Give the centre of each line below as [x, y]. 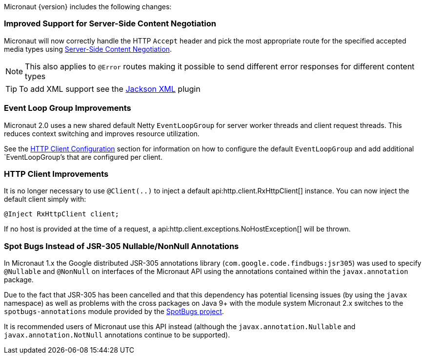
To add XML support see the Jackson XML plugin [110, 89]
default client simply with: [45, 199]
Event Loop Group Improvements [68, 108]
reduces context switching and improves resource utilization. [102, 133]
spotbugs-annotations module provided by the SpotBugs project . [114, 311]
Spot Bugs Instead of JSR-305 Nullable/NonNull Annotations [121, 246]
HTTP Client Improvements [56, 174]
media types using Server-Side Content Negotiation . [88, 49]
